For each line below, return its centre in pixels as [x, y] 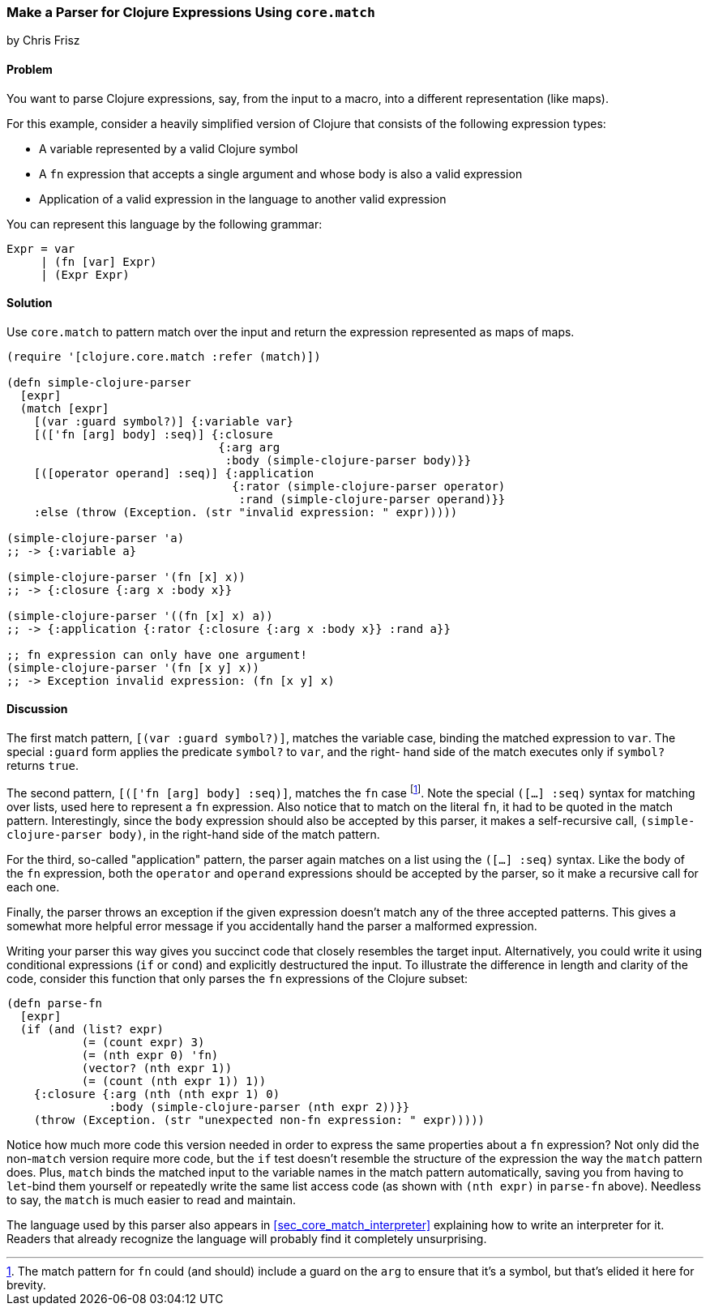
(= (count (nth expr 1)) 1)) [174, 1081]
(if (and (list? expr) [92, 1029]
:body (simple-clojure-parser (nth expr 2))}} [259, 1107]
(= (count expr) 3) [143, 1042]
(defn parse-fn [55, 1003]
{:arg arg [249, 447]
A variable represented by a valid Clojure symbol [169, 148]
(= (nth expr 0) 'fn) [150, 1055]
